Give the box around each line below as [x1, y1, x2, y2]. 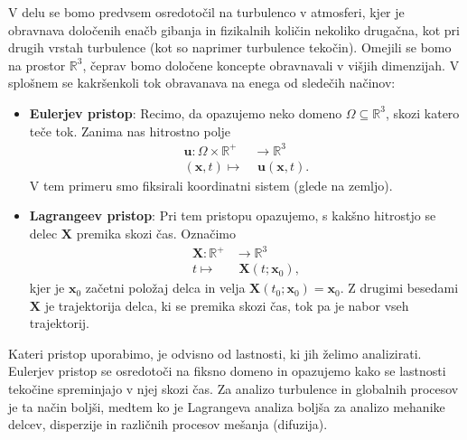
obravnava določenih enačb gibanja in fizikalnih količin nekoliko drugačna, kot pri [8, 20, 460, 39]
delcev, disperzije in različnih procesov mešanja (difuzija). [8, 415, 328, 434]
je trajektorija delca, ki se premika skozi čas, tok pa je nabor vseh [44, 295, 409, 314]
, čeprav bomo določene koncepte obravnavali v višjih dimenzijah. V [82, 55, 460, 74]
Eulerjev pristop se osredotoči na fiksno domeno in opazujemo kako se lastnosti [8, 361, 446, 380]
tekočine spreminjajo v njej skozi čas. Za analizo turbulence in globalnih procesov [8, 379, 459, 398]
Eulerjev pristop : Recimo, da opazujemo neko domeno [29, 103, 342, 122]
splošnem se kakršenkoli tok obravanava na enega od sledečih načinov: [8, 73, 396, 92]
